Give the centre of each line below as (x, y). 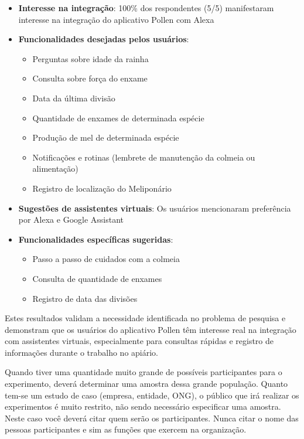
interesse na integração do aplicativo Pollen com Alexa (116, 19)
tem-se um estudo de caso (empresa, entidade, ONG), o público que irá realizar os (152, 395)
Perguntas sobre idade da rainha (90, 58)
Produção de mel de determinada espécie (106, 137)
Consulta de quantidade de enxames (97, 278)
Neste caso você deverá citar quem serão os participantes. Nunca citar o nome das (152, 418)
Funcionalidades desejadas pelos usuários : (104, 39)
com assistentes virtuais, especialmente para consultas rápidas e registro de (139, 341)
